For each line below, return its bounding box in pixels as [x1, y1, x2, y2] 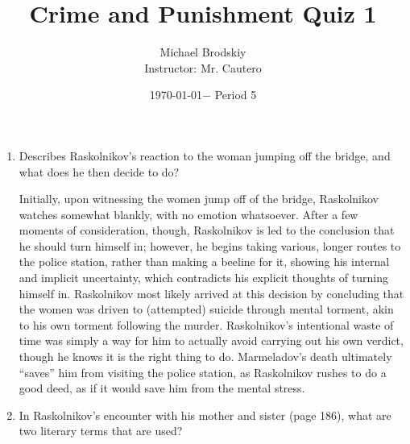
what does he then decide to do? [19, 163, 180, 180]
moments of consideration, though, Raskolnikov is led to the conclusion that [19, 222, 395, 239]
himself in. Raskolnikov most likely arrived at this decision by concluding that [19, 284, 404, 301]
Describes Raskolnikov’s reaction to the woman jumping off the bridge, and [19, 147, 391, 164]
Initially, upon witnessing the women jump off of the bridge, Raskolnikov [19, 190, 379, 207]
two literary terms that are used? [19, 422, 183, 439]
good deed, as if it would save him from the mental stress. [19, 380, 305, 396]
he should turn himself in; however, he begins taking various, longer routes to [19, 237, 401, 254]
